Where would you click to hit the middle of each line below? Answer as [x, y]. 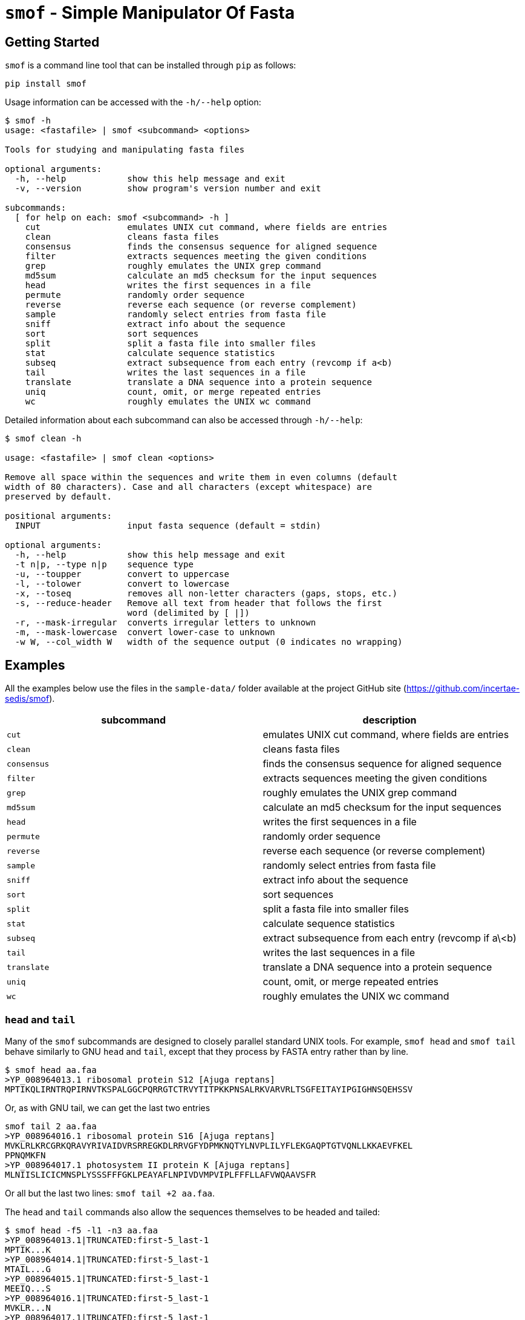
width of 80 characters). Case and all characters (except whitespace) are [188, 487]
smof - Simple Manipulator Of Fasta [150, 13]
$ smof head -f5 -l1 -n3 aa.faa [81, 1230]
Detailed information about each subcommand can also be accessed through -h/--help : [184, 420]
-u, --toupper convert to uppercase [122, 574]
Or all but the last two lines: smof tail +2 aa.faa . [110, 1193]
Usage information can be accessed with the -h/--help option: [133, 102]
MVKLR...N [28, 1308]
